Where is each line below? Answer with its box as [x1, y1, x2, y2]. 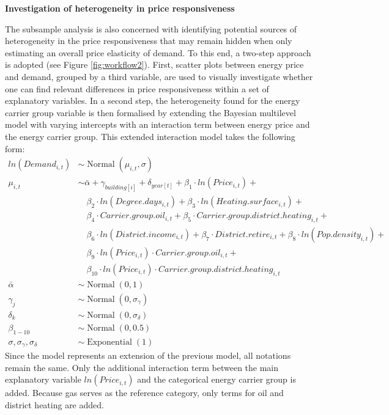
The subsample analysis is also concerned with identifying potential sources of [5, 22, 297, 35]
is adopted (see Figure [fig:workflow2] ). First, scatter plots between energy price [5, 58, 304, 71]
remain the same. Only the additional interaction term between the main [5, 361, 279, 373]
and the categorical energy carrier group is [137, 373, 296, 386]
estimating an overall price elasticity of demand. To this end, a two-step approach [5, 46, 311, 59]
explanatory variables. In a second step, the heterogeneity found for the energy [5, 94, 300, 107]
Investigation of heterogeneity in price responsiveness [5, 2, 235, 14]
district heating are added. [5, 398, 104, 411]
